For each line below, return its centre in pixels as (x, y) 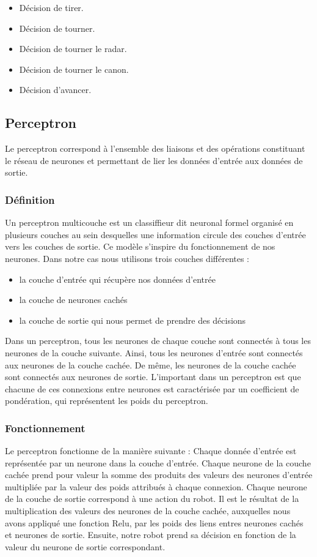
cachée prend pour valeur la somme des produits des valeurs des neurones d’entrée (159, 475)
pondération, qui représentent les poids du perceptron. (107, 401)
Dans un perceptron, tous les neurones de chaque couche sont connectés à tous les (158, 341)
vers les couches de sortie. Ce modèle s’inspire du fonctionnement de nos (140, 246)
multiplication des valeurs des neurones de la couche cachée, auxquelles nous (148, 511)
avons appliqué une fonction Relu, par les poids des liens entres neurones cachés (154, 522)
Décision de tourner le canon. (74, 69)
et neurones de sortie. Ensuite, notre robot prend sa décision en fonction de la (151, 535)
